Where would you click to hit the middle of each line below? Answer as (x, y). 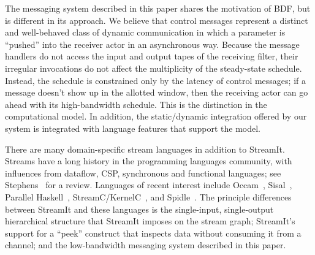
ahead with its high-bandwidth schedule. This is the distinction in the (136, 104)
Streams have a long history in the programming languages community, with (149, 161)
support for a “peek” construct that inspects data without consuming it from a (153, 233)
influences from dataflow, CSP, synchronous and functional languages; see (143, 173)
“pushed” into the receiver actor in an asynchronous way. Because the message (152, 44)
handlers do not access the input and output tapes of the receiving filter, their (152, 56)
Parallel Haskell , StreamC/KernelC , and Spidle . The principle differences (148, 196)
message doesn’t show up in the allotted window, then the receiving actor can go (157, 92)
